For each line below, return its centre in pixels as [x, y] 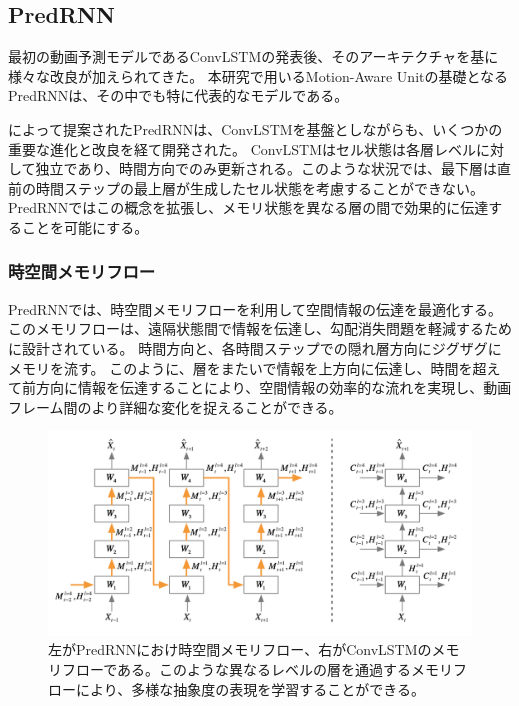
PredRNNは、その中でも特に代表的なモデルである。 [178, 95]
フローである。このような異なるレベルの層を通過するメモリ [257, 669]
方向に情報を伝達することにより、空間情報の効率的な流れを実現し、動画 [273, 387]
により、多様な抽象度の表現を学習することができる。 [250, 688]
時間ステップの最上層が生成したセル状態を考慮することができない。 [259, 187]
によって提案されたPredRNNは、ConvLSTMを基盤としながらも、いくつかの [255, 128]
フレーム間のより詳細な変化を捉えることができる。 [175, 406]
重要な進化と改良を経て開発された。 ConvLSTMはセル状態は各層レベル [242, 148]
